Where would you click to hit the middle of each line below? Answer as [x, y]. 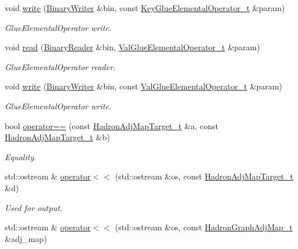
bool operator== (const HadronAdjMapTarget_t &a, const [112, 125]
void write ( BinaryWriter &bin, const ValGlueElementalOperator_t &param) [143, 86]
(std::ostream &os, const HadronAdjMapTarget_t [204, 176]
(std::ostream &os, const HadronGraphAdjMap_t [204, 227]
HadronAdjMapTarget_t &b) [58, 137]
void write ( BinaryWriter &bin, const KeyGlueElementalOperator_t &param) [145, 8]
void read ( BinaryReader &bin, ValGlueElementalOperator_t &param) [132, 47]
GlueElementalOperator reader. [60, 66]
